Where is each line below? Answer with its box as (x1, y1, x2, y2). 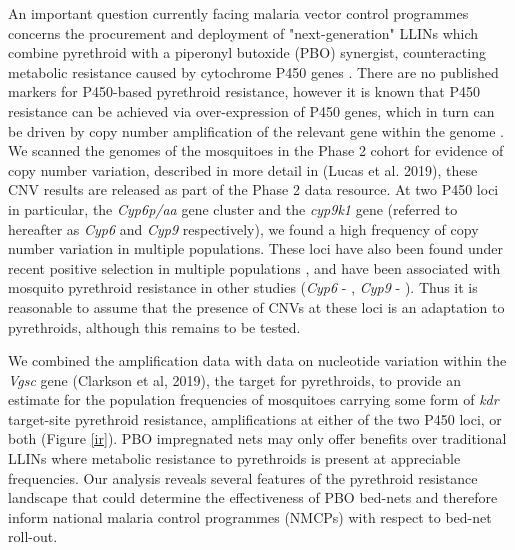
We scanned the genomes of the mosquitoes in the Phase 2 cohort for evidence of (8, 140, 504, 161)
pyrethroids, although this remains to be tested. (8, 316, 301, 337)
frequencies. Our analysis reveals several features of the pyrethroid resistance (8, 467, 478, 488)
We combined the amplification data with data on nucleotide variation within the (8, 350, 507, 371)
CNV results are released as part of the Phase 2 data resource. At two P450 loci (8, 179, 499, 200)
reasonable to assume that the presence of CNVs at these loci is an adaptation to (8, 296, 505, 317)
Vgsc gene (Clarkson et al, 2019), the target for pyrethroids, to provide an (8, 369, 462, 390)
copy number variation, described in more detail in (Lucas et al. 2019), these (8, 159, 478, 180)
